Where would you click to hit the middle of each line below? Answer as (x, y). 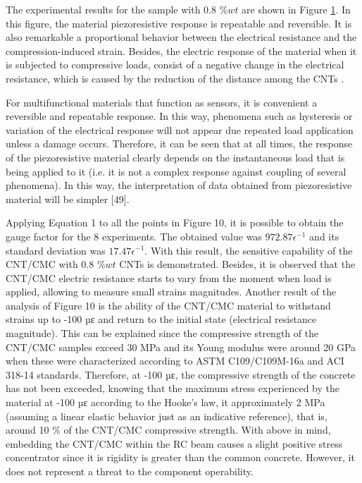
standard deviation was (56, 250)
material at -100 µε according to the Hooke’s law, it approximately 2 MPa (166, 402)
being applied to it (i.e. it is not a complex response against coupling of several (176, 171)
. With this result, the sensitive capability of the (249, 250)
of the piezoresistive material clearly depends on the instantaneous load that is (175, 157)
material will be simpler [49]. (68, 198)
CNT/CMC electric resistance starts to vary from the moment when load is (169, 277)
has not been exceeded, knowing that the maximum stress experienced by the (173, 388)
